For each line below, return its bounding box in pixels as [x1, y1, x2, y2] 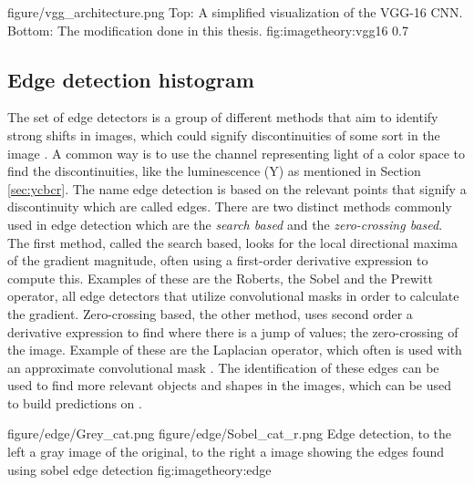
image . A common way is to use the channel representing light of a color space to [7, 143, 466, 162]
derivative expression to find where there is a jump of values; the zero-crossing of [7, 322, 459, 341]
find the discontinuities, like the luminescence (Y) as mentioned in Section [7, 161, 421, 181]
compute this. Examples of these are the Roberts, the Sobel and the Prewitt [7, 268, 433, 287]
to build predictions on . [7, 393, 142, 412]
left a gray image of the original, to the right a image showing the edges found [7, 442, 444, 461]
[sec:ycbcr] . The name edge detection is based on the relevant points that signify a [7, 179, 467, 198]
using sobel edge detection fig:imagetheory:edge [7, 459, 272, 479]
